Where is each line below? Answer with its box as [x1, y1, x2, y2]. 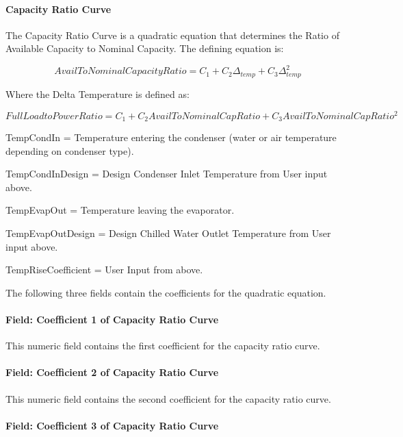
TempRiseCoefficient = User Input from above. [5, 262, 203, 277]
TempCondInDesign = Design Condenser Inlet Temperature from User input [5, 166, 328, 181]
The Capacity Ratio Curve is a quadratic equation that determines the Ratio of [5, 27, 339, 42]
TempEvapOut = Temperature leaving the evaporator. [5, 203, 235, 217]
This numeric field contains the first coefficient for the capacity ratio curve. [5, 338, 320, 353]
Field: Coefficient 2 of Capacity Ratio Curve [5, 365, 219, 379]
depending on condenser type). [5, 143, 134, 158]
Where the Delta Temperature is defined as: [5, 86, 190, 101]
